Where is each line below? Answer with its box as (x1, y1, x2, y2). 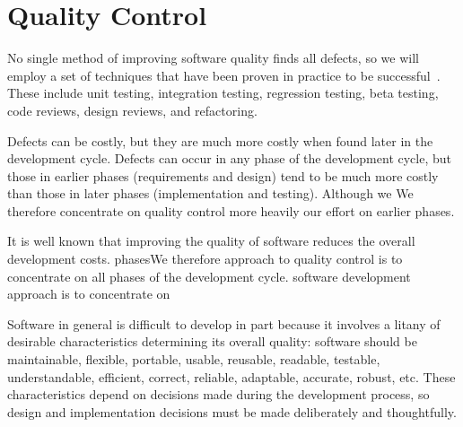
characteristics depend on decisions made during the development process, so (7, 385, 430, 404)
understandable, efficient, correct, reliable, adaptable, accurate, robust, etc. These (7, 367, 456, 386)
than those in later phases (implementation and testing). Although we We (7, 184, 414, 203)
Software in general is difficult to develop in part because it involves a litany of (7, 314, 441, 333)
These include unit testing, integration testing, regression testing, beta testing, (7, 83, 439, 102)
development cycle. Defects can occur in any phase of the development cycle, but (7, 149, 451, 168)
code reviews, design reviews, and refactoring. (7, 100, 258, 119)
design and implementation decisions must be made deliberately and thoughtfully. (7, 402, 457, 421)
